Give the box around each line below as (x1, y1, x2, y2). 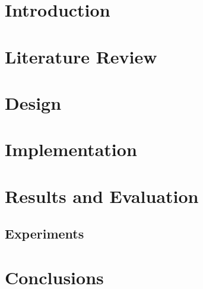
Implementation (5, 137, 137, 161)
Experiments (5, 224, 84, 243)
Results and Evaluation (5, 183, 199, 208)
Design (5, 90, 62, 115)
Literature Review (5, 44, 157, 68)
